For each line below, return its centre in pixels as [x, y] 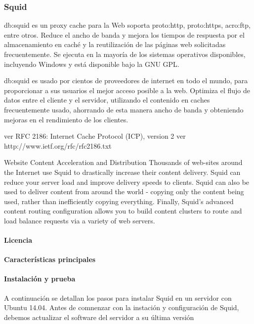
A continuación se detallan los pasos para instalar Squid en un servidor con [118, 297]
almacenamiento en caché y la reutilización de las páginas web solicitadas [115, 44]
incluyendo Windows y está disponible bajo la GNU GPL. [92, 64]
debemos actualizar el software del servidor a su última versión [99, 317]
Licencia [18, 240]
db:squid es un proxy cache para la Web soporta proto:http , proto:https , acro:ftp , [127, 25]
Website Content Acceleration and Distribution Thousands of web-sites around [123, 162]
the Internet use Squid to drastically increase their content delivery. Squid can [122, 172]
